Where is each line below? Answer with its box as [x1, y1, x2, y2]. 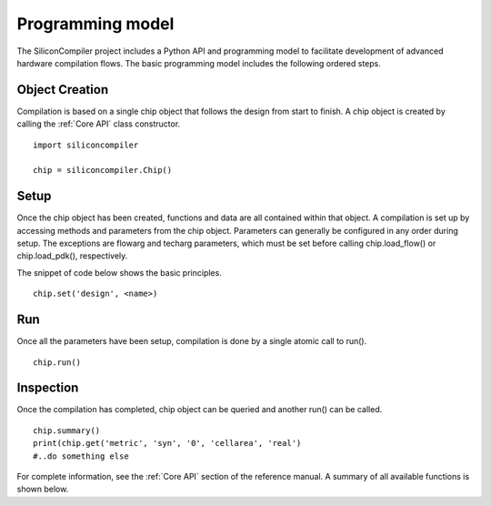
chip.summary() [33, 425, 101, 436]
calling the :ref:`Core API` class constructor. [16, 118, 181, 129]
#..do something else [33, 450, 129, 461]
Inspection [16, 380, 79, 396]
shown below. [16, 483, 69, 495]
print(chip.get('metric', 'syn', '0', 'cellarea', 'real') [33, 438, 302, 449]
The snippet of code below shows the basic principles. [16, 267, 222, 278]
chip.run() [33, 357, 82, 368]
